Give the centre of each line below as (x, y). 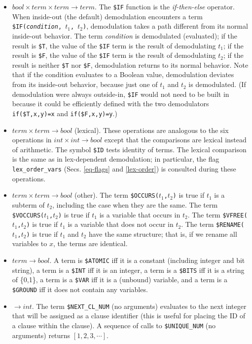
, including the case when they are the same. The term (135, 204)
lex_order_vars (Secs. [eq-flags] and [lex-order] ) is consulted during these (124, 169)
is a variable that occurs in (140, 214)
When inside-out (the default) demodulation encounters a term (107, 16)
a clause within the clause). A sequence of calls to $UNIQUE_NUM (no (114, 325)
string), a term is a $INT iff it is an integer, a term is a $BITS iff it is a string (128, 270)
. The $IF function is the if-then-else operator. (165, 6)
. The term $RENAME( (213, 224)
